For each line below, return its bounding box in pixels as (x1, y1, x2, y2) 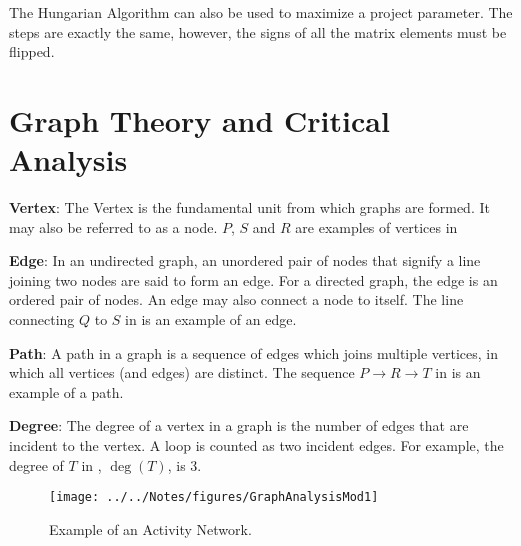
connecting (9, 309, 75, 330)
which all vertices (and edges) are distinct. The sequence (9, 362, 355, 383)
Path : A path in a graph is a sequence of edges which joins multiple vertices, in (9, 342, 499, 363)
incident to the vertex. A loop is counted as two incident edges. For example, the (9, 435, 504, 456)
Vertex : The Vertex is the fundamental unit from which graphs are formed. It (9, 197, 490, 218)
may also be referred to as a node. (9, 216, 218, 237)
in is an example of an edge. (125, 309, 297, 330)
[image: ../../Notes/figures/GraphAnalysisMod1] (49, 490, 379, 505)
